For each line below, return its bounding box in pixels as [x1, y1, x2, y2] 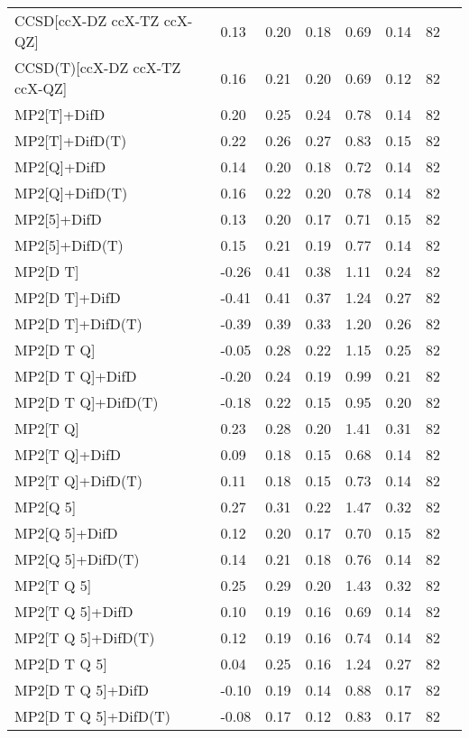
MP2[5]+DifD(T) [14, 235, 124, 255]
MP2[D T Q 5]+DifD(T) [14, 706, 170, 726]
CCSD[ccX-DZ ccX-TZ [14, 10, 160, 31]
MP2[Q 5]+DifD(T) [14, 549, 140, 569]
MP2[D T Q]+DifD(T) [14, 392, 159, 412]
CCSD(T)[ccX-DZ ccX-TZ [14, 57, 181, 78]
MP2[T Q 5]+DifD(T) [14, 627, 155, 648]
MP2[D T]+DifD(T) [14, 313, 143, 334]
